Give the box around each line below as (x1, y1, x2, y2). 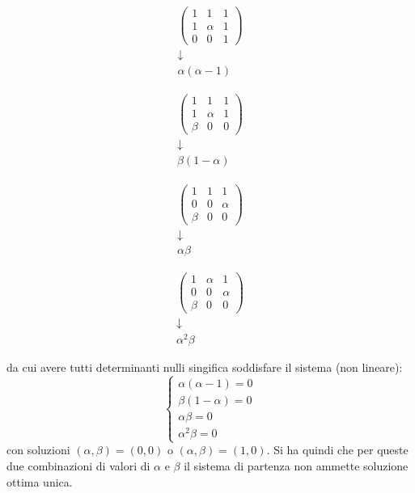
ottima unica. (6, 473, 73, 490)
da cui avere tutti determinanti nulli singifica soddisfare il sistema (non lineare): (6, 359, 403, 376)
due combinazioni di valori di (6, 457, 150, 474)
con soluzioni (6, 441, 70, 458)
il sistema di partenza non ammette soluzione (184, 457, 409, 474)
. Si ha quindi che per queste (266, 441, 409, 458)
